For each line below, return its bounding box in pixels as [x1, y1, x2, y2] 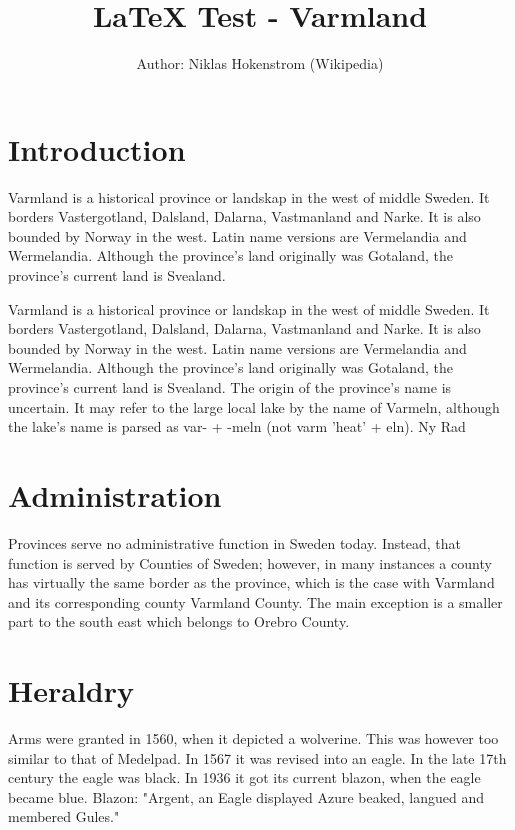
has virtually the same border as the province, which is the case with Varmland [8, 572, 495, 593]
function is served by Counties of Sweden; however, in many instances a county [8, 552, 492, 573]
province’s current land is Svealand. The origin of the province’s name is [8, 377, 452, 397]
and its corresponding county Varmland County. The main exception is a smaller [8, 591, 503, 612]
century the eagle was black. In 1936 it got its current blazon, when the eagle [8, 767, 481, 788]
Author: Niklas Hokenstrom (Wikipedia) [136, 53, 384, 74]
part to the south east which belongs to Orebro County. [8, 611, 350, 632]
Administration [8, 474, 222, 515]
